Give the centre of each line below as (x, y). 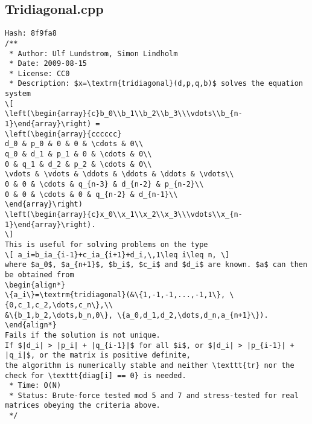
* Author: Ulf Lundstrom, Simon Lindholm (94, 53)
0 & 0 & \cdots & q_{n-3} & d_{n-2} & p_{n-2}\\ (104, 185)
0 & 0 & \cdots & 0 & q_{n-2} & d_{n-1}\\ (91, 194)
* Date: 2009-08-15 (48, 64)
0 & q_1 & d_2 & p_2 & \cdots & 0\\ (78, 164)
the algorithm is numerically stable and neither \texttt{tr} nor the (150, 365)
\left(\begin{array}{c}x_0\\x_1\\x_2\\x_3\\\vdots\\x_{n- (124, 215)
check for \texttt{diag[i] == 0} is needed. (96, 375)
